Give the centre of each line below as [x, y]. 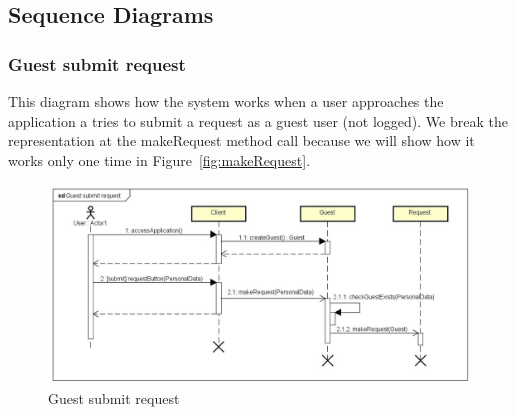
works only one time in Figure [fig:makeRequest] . [159, 159]
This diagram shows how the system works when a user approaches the [226, 101]
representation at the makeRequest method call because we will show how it [241, 140]
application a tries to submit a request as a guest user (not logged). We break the [258, 120]
